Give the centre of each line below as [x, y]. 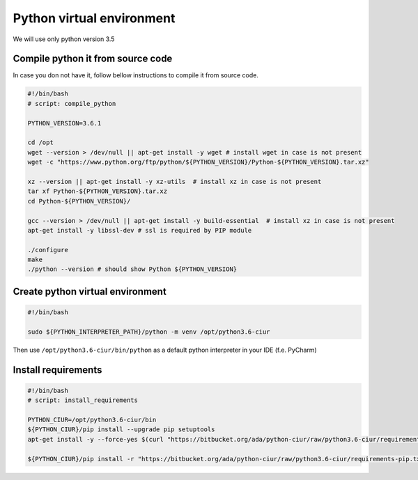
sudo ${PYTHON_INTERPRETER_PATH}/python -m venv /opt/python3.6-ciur [149, 332]
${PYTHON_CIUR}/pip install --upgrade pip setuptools [121, 429]
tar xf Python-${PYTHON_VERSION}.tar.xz [97, 191]
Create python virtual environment [90, 292]
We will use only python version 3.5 [64, 39]
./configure [48, 250]
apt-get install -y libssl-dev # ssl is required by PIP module [140, 230]
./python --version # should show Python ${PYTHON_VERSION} [132, 269]
